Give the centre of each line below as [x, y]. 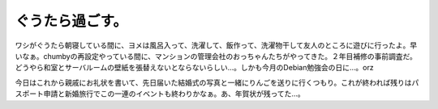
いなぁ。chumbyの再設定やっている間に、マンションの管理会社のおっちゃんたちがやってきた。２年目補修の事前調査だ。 [216, 56]
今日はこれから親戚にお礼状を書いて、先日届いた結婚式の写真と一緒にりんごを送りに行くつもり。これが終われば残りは [213, 82]
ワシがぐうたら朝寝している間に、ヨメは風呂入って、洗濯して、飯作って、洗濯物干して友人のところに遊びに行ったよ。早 [216, 45]
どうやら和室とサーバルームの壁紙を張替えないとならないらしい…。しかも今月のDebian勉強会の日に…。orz [194, 68]
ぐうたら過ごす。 [71, 21]
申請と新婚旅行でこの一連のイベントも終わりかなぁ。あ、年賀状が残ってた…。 [174, 94]
